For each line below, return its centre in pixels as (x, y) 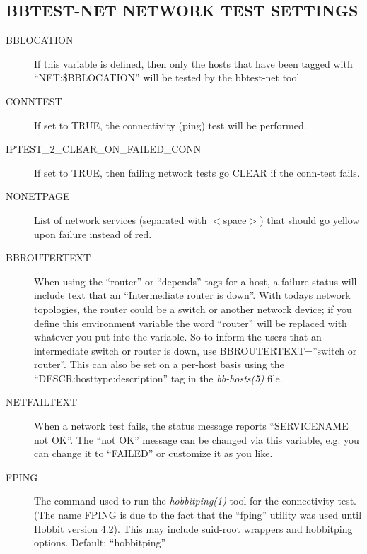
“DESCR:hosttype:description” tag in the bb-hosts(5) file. (158, 378)
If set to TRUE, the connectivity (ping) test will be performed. (170, 125)
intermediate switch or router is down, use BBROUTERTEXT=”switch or (196, 350)
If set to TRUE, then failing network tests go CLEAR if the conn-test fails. (197, 172)
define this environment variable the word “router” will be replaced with (191, 323)
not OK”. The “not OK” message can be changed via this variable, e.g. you (197, 439)
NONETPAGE (38, 196)
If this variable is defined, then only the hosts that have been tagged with (193, 63)
